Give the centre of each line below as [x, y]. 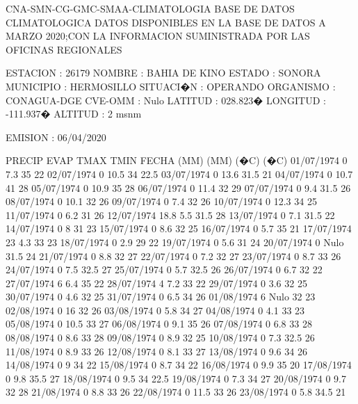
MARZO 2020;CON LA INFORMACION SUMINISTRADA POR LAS [158, 36]
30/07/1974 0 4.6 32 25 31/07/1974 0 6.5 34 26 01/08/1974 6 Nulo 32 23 [161, 297]
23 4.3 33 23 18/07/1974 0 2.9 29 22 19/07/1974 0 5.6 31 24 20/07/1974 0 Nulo [175, 242]
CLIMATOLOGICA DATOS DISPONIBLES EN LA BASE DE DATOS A [166, 22]
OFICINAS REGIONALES [64, 49]
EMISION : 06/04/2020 [56, 137]
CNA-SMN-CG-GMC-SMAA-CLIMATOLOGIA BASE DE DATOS [150, 8]
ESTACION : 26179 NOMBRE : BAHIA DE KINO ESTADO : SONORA [163, 73]
